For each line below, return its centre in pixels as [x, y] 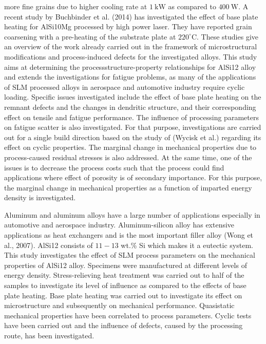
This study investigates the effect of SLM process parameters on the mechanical [130, 255]
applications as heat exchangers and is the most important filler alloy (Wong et [129, 235]
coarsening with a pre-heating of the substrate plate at [90, 36]
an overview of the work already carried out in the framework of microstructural [131, 46]
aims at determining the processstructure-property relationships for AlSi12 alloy [130, 66]
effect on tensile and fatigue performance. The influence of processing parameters [131, 117]
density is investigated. [40, 197]
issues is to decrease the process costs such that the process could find [114, 167]
